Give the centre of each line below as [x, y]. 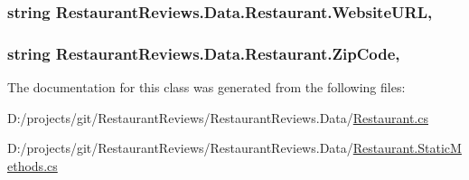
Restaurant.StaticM [407, 148]
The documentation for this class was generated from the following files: [206, 87]
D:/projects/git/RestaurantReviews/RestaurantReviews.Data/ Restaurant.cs [218, 117]
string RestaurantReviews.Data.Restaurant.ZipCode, [204, 53]
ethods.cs [33, 165]
